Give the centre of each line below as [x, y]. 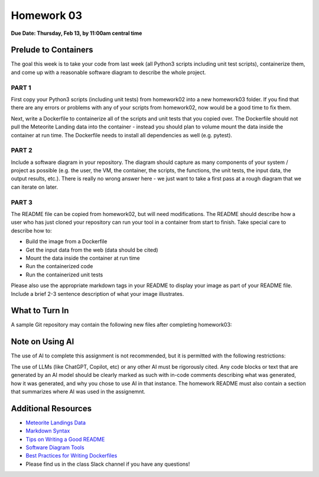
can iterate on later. [35, 187]
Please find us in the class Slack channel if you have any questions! [108, 464]
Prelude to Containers [52, 50]
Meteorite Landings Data [56, 423]
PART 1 [21, 88]
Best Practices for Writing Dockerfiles [71, 456]
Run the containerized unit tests [64, 275]
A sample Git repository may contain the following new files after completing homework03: [121, 325]
